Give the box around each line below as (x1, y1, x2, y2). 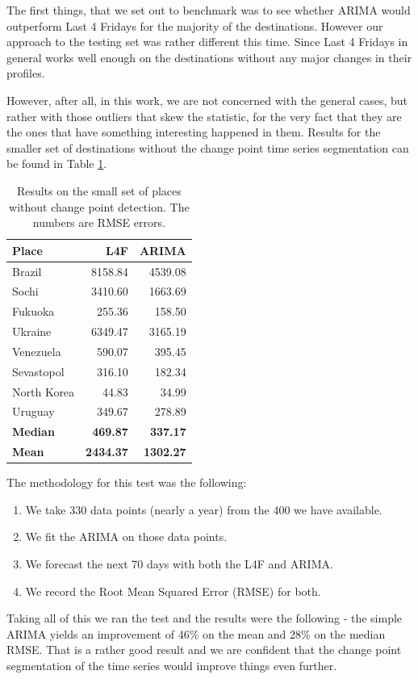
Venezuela (12, 342, 61, 359)
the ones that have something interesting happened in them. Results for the (6, 124, 381, 140)
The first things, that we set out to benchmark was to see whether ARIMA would (6, 2, 411, 18)
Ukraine (12, 323, 52, 340)
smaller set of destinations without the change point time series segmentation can (6, 139, 409, 156)
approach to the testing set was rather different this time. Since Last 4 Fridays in (6, 33, 408, 50)
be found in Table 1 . (6, 155, 107, 172)
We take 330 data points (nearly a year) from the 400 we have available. (25, 501, 382, 518)
